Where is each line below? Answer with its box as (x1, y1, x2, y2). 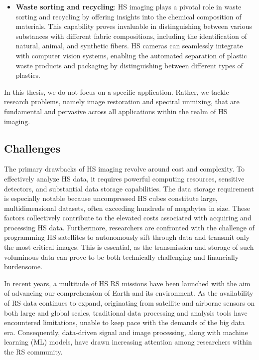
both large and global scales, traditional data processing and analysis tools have (4, 307, 248, 318)
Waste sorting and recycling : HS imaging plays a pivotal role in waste (15, 1, 242, 11)
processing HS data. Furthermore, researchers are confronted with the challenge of (4, 222, 255, 232)
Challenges (4, 140, 61, 156)
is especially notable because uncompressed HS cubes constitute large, (4, 193, 218, 203)
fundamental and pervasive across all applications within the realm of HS (4, 106, 228, 116)
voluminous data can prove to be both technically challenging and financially (4, 251, 239, 262)
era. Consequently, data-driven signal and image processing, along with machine (4, 327, 248, 337)
